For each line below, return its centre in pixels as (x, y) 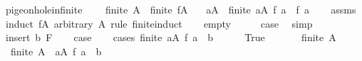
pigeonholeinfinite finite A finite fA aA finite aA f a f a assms (181, 9)
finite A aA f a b (56, 51)
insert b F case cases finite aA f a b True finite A (171, 37)
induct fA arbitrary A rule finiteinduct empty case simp (159, 23)
